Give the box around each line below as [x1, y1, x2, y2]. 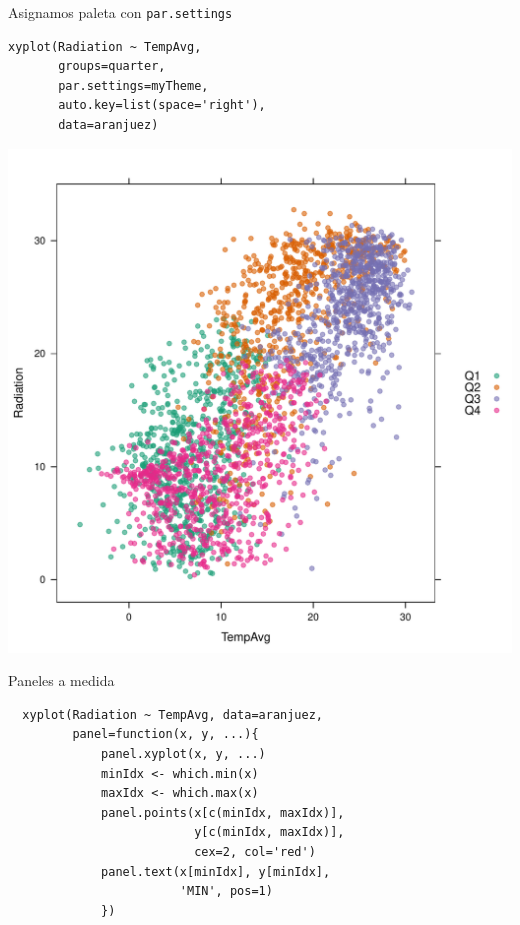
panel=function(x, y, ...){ [72, 727, 259, 742]
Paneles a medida [8, 670, 115, 691]
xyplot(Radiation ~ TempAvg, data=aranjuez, [22, 707, 323, 722]
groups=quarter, [58, 59, 166, 74]
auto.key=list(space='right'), [58, 98, 266, 113]
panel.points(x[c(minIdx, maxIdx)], [101, 805, 345, 820]
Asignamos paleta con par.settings [8, 2, 233, 22]
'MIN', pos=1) [179, 884, 273, 899]
